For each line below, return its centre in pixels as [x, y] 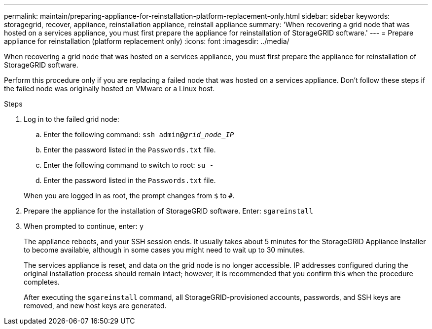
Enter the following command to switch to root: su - [129, 165]
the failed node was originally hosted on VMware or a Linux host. [109, 89]
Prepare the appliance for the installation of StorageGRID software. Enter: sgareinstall [168, 211]
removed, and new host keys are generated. [95, 306]
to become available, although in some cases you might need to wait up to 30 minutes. [164, 250]
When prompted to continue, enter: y [84, 226]
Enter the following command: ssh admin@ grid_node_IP [139, 134]
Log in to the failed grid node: [72, 119]
